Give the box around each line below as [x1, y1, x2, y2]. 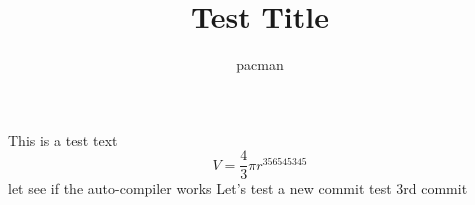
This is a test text [8, 129, 118, 150]
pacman [236, 54, 284, 75]
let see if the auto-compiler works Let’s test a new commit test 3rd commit [8, 178, 468, 199]
